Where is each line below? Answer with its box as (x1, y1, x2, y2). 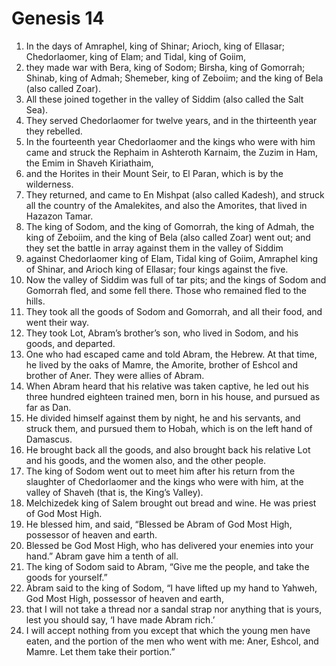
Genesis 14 (11, 7, 105, 30)
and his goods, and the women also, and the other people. (25, 454, 267, 466)
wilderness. (25, 178, 74, 190)
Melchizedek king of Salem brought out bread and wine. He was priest (25, 497, 317, 509)
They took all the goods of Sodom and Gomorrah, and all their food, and (25, 305, 323, 317)
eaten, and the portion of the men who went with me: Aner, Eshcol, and (25, 635, 319, 647)
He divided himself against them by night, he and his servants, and (25, 412, 301, 424)
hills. (25, 295, 46, 307)
